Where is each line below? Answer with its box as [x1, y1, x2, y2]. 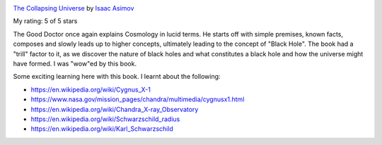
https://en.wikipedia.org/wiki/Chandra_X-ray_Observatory [30, 105, 199, 113]
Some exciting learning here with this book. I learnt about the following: [13, 72, 221, 81]
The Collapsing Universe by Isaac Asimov [13, 4, 134, 12]
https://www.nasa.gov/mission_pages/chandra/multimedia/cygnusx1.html [30, 95, 245, 103]
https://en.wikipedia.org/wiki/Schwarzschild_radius [30, 115, 180, 123]
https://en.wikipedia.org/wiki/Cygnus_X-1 [30, 85, 151, 94]
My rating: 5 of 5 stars [13, 17, 78, 25]
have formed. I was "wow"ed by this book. [13, 59, 137, 68]
